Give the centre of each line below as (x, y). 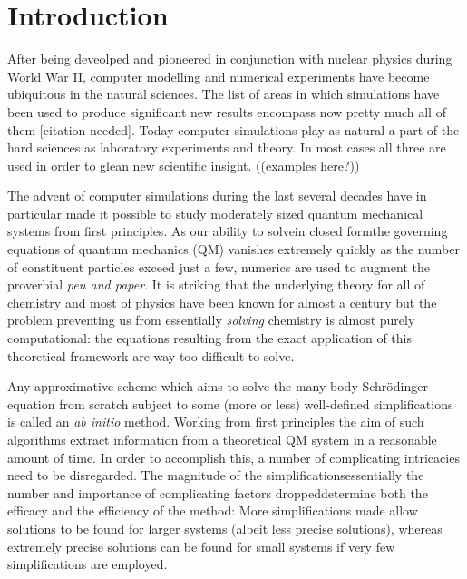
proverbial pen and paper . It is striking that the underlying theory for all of (216, 285)
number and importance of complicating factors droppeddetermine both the (218, 492)
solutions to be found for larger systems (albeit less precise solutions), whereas (225, 528)
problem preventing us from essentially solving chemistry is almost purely (211, 320)
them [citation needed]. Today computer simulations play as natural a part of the (233, 129)
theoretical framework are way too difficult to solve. (151, 355)
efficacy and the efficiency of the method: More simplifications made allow (213, 510)
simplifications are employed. (88, 564)
